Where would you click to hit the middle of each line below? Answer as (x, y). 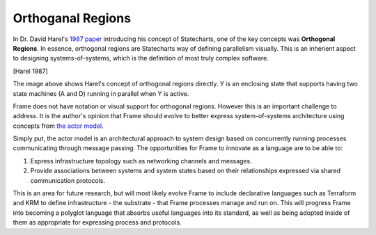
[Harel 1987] (30, 71)
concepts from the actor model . (58, 126)
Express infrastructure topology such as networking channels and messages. (141, 161)
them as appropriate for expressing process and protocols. (97, 222)
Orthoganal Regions (72, 18)
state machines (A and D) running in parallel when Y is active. (101, 93)
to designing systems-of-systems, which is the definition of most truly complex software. (141, 58)
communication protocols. (68, 180)
